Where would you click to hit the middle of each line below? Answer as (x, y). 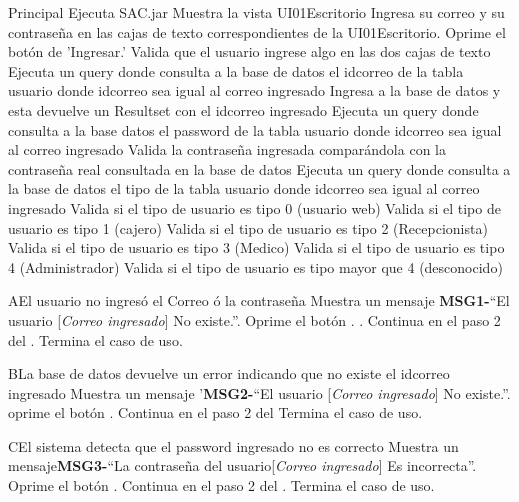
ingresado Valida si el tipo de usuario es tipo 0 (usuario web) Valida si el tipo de (254, 207)
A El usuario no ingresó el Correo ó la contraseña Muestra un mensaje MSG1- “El (259, 300)
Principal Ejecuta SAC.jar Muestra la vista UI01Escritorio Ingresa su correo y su (256, 12)
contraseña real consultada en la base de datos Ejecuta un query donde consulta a (259, 168)
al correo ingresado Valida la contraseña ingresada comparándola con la (227, 149)
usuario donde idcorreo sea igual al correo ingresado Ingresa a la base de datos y (254, 90)
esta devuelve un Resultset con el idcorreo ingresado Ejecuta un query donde (243, 109)
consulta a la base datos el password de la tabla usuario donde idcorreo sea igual (255, 129)
